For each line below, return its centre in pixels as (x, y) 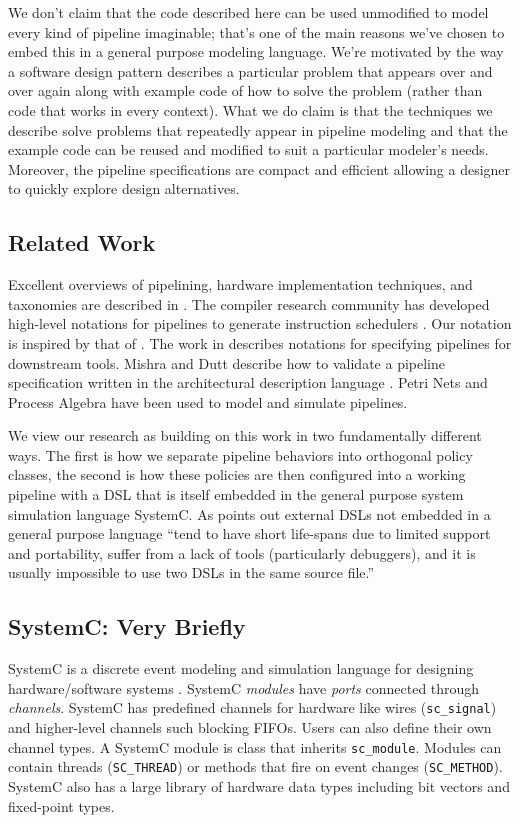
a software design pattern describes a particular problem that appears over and (250, 70)
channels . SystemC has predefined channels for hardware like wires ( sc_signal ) (252, 707)
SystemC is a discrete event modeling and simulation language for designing (241, 668)
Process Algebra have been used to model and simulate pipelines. (208, 401)
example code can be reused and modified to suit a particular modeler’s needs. (248, 149)
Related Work (82, 242)
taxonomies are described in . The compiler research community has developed (249, 303)
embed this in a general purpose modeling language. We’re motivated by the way (256, 51)
